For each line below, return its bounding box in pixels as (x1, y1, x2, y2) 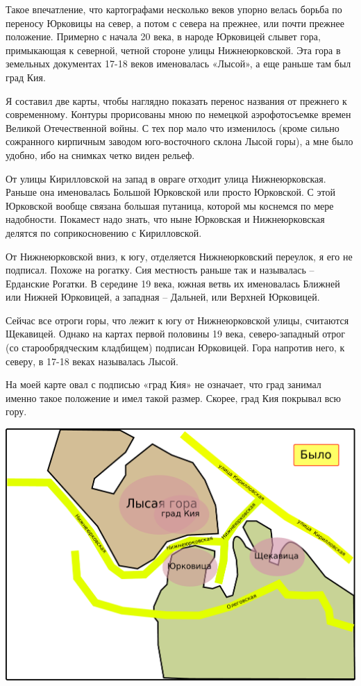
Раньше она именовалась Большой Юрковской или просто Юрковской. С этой (6, 185, 335, 199)
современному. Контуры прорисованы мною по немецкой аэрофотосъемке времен (6, 107, 351, 122)
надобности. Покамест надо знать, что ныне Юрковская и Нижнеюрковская (6, 212, 325, 226)
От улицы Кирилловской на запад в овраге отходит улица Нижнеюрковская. (6, 171, 326, 185)
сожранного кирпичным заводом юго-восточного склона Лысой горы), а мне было (6, 134, 353, 149)
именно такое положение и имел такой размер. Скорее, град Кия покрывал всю (6, 390, 342, 405)
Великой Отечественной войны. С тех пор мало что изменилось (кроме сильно (6, 120, 339, 135)
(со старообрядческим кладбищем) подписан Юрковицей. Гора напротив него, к (6, 340, 345, 355)
